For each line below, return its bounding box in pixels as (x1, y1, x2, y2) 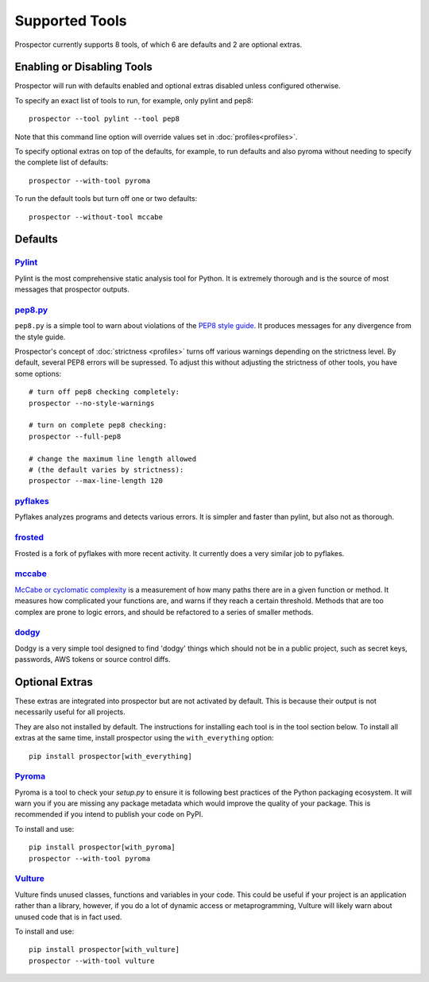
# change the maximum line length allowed (29, 454, 197, 463)
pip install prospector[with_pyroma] (29, 843, 176, 852)
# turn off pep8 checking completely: (29, 388, 180, 396)
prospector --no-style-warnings (29, 398, 155, 408)
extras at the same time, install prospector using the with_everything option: (14, 733, 274, 743)
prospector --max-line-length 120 (29, 477, 163, 485)
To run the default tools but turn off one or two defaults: (14, 194, 198, 203)
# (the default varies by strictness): (29, 465, 184, 474)
